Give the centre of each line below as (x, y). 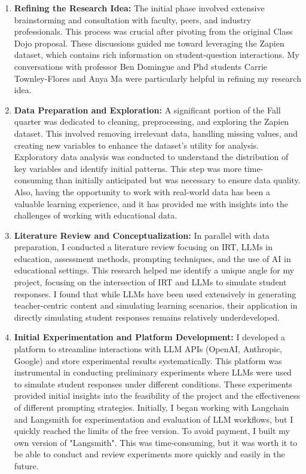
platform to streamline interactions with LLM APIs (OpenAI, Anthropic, (148, 349)
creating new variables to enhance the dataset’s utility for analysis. (137, 145)
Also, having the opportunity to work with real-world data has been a (142, 191)
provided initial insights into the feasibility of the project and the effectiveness (157, 395)
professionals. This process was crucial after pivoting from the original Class (153, 31)
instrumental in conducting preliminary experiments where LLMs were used (153, 372)
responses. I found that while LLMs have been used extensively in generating (155, 293)
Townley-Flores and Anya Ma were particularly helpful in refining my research (157, 78)
